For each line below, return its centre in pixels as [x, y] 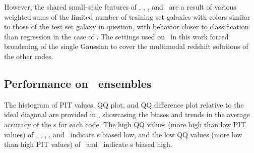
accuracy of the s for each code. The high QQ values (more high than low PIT [125, 124]
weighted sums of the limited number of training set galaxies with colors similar [127, 16]
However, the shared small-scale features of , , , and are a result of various [120, 7]
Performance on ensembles [78, 83]
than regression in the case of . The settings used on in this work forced [116, 36]
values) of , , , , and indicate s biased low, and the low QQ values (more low [123, 134]
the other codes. [29, 56]
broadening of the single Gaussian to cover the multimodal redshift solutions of [126, 46]
